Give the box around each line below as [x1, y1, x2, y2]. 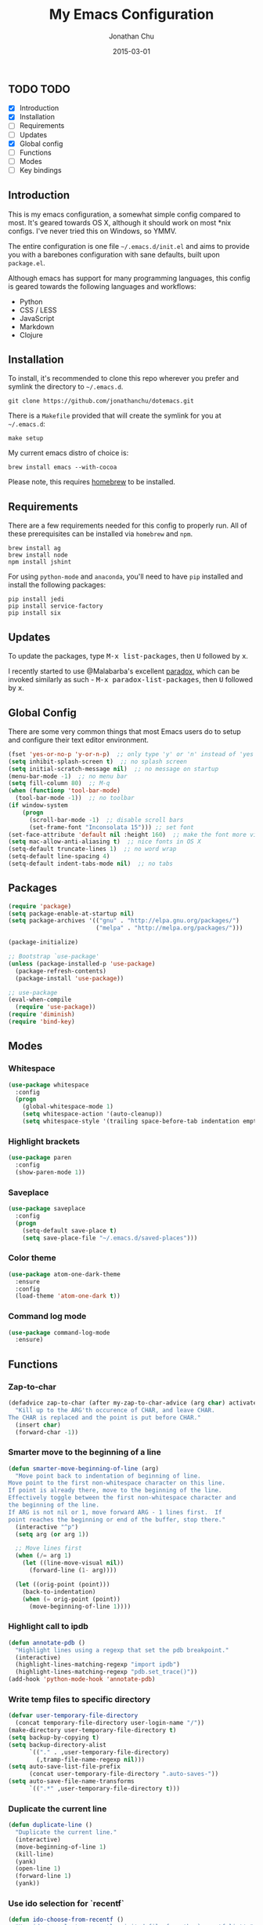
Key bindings [19, 165, 62, 174]
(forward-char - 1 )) [15, 1428, 79, 1436]
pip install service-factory [8, 602, 103, 610]
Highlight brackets [8, 1136, 81, 1147]
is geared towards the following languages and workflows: [8, 281, 197, 291]
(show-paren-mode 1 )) [15, 1168, 86, 1176]
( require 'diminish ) [8, 1010, 76, 1018]
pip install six [8, 609, 61, 617]
